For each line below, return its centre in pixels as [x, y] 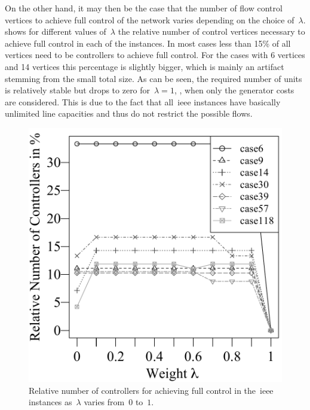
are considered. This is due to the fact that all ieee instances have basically [143, 101]
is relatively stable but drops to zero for [78, 90]
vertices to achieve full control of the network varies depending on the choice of [150, 19]
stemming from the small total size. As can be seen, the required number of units [154, 78]
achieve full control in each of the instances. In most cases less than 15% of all [148, 43]
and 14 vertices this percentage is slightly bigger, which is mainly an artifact [145, 66]
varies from [104, 402]
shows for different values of [56, 31]
